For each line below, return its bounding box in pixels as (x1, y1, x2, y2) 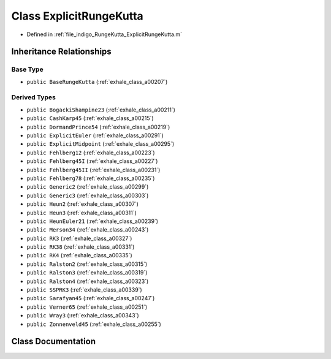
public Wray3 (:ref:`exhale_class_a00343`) (26, 312, 139, 319)
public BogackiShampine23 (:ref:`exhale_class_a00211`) (26, 106, 176, 113)
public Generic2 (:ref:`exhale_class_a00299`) (26, 183, 149, 191)
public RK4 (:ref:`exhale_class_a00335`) (26, 252, 133, 259)
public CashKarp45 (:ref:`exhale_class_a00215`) (26, 115, 154, 122)
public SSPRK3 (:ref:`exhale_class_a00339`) (26, 286, 142, 293)
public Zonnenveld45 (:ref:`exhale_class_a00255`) (26, 320, 162, 328)
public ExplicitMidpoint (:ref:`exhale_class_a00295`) (26, 140, 175, 148)
